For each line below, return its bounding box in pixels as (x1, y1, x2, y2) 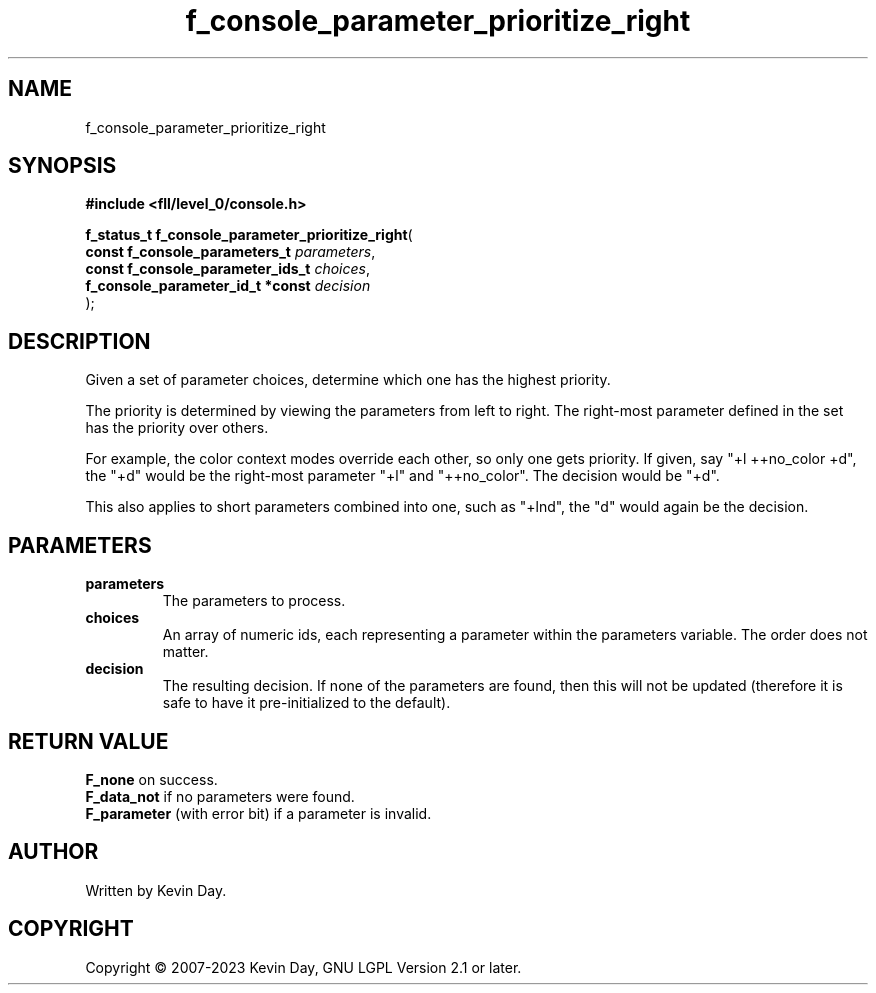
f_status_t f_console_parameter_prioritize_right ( (85, 226, 413, 244)
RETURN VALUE (8, 728, 169, 754)
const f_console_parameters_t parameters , (85, 243, 376, 261)
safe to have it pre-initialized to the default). (162, 694, 451, 712)
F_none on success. (85, 770, 218, 788)
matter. (162, 643, 209, 661)
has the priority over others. (85, 419, 269, 437)
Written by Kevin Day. (85, 881, 227, 899)
